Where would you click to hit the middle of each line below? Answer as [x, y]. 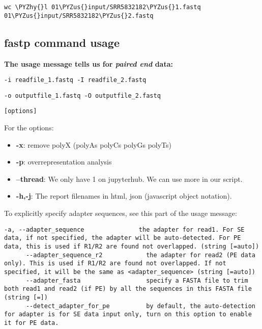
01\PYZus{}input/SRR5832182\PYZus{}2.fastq [79, 16]
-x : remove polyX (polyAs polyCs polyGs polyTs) [94, 144]
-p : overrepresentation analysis [64, 162]
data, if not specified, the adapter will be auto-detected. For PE [123, 238]
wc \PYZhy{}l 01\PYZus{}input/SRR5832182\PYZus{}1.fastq [103, 7]
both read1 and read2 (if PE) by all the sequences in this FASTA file [128, 289]
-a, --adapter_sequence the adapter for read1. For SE [124, 229]
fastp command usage [62, 42]
